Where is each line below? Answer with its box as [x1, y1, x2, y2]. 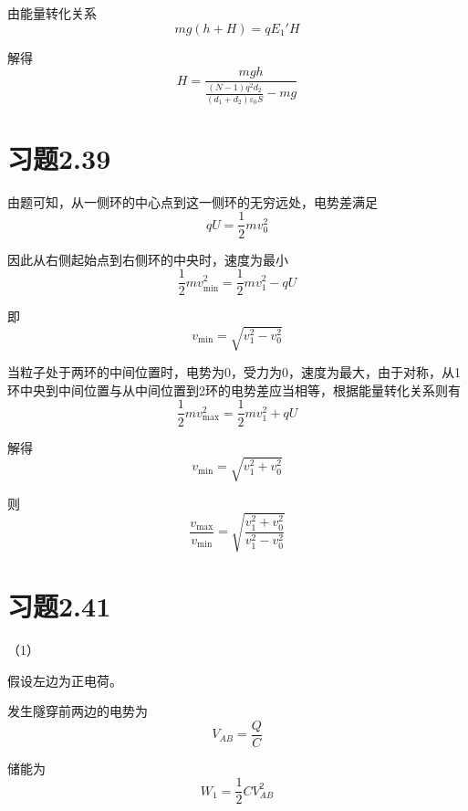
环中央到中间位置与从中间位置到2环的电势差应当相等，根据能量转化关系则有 [7, 380, 461, 399]
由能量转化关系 [7, 4, 97, 22]
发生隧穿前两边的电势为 [7, 701, 148, 721]
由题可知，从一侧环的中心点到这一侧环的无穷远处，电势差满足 [7, 192, 378, 211]
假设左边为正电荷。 [7, 670, 122, 690]
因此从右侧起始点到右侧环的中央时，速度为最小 [7, 249, 288, 269]
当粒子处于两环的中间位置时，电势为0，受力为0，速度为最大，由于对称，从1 [7, 363, 461, 382]
